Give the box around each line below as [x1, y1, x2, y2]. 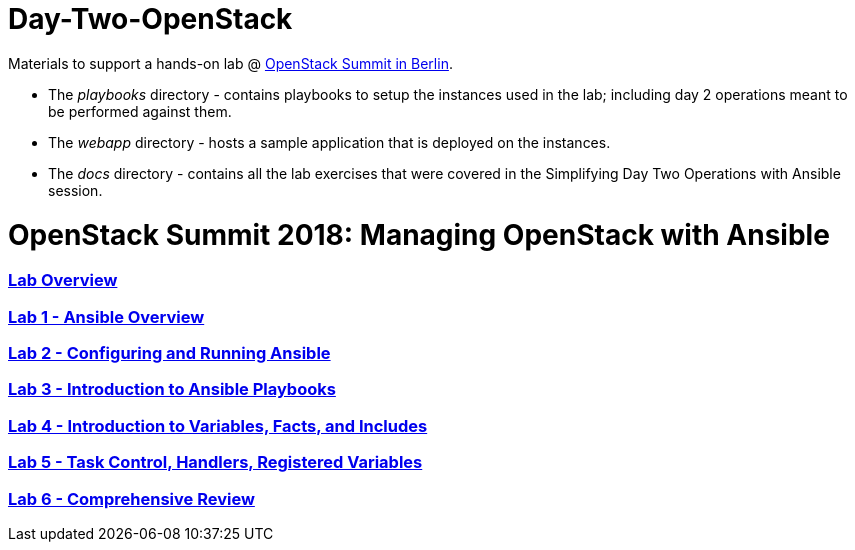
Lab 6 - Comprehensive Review [8, 488, 255, 509]
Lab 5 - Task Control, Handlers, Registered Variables [8, 452, 423, 473]
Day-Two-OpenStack [8, 2, 293, 36]
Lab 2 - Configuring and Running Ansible [8, 343, 331, 363]
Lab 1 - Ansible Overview [8, 306, 205, 327]
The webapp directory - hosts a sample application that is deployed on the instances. [48, 133, 611, 151]
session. [48, 181, 103, 199]
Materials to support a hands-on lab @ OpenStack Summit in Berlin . [8, 54, 453, 72]
